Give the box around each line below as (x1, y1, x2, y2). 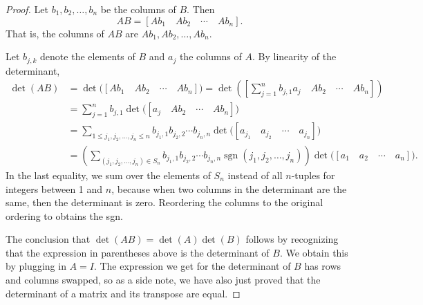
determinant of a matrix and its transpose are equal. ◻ (6, 286, 241, 300)
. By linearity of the (252, 49, 337, 64)
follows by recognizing (245, 232, 339, 246)
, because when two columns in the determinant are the (111, 181, 347, 196)
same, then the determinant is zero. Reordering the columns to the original (6, 195, 323, 210)
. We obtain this (279, 245, 348, 259)
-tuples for (291, 167, 335, 182)
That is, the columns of (6, 26, 104, 40)
